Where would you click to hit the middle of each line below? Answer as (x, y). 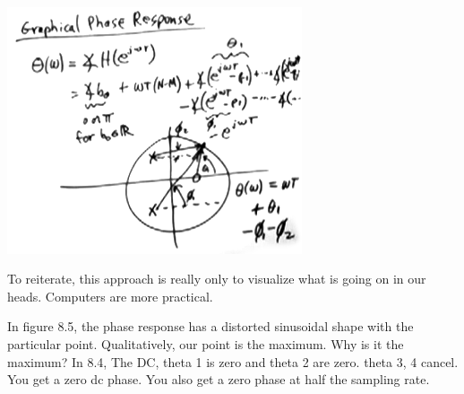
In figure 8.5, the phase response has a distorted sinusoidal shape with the (211, 326)
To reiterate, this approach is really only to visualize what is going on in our (217, 279)
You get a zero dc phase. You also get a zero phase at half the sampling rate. (219, 379)
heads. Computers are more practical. (110, 296)
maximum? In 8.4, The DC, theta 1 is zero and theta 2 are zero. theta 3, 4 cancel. (233, 361)
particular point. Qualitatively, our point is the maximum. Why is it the (206, 343)
